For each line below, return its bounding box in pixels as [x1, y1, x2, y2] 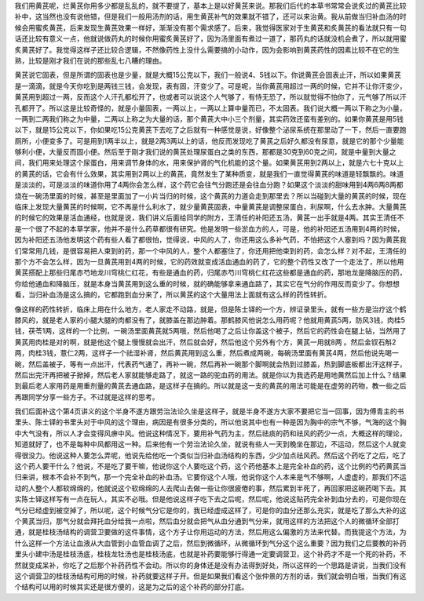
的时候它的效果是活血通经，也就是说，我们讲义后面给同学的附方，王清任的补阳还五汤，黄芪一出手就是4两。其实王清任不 [14, 213, 404, 223]
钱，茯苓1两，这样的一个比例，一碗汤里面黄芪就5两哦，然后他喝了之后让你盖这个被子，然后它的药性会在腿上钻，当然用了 [14, 326, 407, 336]
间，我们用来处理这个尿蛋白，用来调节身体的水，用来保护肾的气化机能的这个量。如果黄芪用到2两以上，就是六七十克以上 [14, 158, 404, 168]
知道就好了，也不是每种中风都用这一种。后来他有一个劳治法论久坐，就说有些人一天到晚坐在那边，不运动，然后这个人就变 [14, 439, 407, 449]
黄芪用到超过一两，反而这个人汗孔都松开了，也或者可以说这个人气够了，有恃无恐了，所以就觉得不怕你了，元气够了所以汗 [14, 93, 407, 102]
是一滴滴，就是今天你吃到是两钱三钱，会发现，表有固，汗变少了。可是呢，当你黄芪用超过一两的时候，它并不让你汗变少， [14, 81, 407, 90]
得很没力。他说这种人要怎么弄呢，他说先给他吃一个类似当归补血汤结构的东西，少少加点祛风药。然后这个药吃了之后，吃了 [14, 450, 407, 460]
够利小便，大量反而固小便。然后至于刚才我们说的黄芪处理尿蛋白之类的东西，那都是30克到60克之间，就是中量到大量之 [14, 148, 397, 157]
